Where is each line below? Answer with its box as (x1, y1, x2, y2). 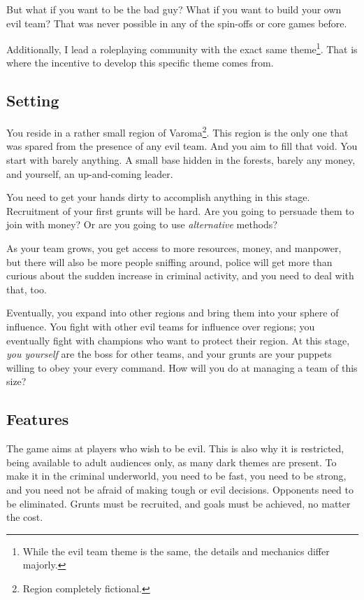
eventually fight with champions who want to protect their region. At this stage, (6, 333, 350, 347)
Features (6, 408, 69, 430)
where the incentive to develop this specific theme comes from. (6, 55, 274, 70)
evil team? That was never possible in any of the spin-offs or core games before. (6, 15, 347, 30)
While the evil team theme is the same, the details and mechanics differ (22, 543, 330, 558)
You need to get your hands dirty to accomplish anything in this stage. (6, 190, 310, 204)
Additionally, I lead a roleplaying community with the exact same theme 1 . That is (6, 40, 358, 56)
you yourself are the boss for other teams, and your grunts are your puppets (6, 347, 332, 361)
